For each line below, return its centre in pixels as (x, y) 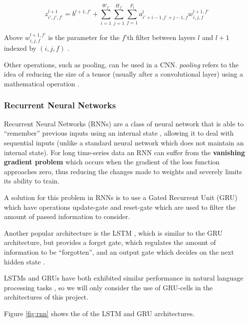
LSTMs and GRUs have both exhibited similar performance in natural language (124, 278)
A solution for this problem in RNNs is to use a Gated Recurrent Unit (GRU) (121, 197)
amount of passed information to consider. (67, 216)
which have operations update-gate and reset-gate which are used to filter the (120, 207)
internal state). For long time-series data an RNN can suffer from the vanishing (124, 152)
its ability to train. (32, 181)
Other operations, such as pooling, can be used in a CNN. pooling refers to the (121, 64)
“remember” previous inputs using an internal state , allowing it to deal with (119, 133)
